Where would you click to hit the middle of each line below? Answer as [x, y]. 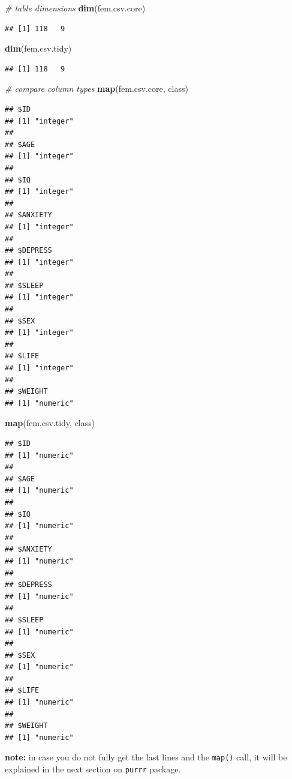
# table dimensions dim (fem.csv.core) [75, 8]
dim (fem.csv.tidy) [38, 48]
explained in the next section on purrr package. [93, 769]
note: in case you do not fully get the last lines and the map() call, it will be [146, 757]
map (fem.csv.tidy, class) [50, 423]
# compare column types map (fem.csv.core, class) [97, 89]
